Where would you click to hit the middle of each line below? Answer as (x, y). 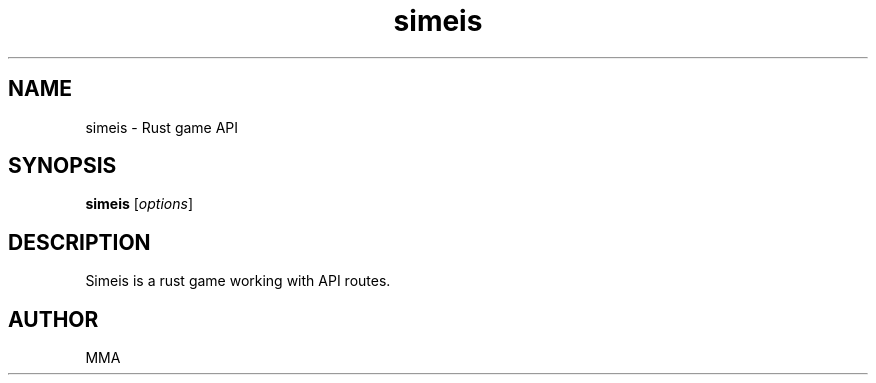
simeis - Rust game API (162, 127)
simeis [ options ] (139, 204)
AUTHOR (53, 319)
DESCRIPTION (79, 242)
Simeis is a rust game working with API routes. (238, 281)
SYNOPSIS (62, 166)
